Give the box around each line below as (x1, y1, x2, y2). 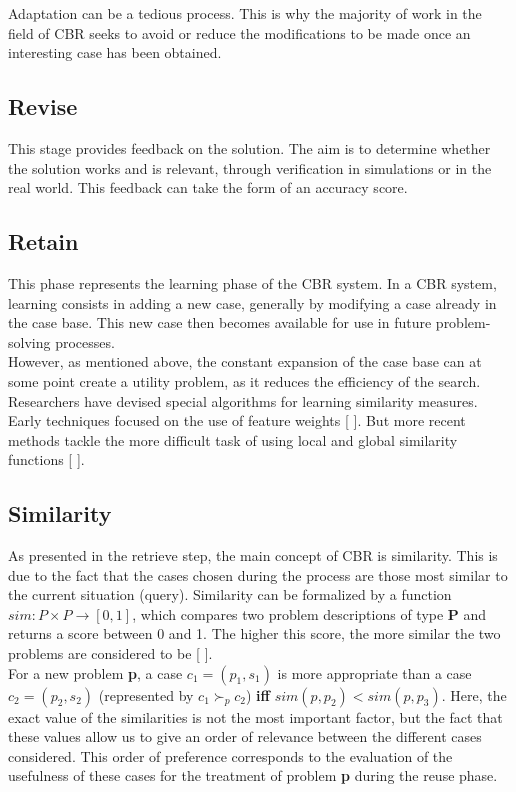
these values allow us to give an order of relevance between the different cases (8, 726, 482, 747)
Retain (8, 226, 79, 257)
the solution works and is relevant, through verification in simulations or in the (8, 157, 492, 178)
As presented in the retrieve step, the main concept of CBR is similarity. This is (8, 545, 498, 566)
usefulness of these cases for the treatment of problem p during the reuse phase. (8, 765, 498, 786)
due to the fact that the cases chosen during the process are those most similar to (8, 564, 508, 585)
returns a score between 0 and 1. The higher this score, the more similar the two (8, 623, 501, 644)
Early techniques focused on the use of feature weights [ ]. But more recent (8, 410, 466, 431)
